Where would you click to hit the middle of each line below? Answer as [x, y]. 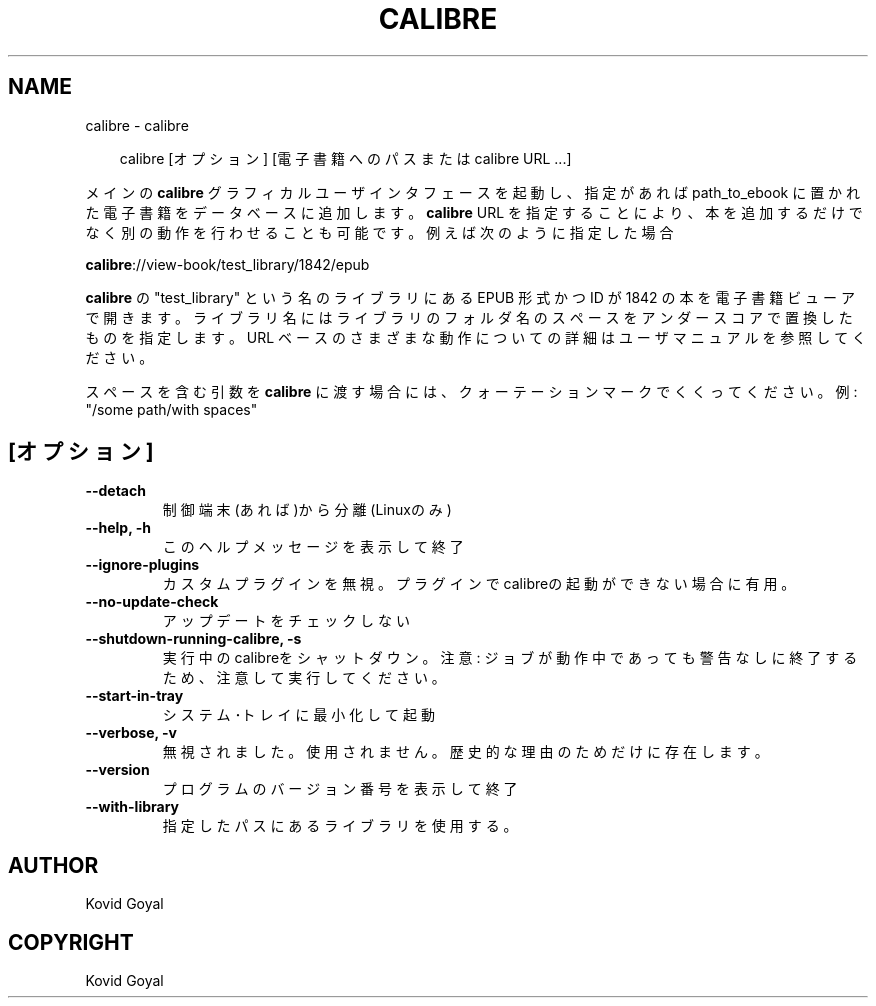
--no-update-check [152, 602]
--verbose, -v [131, 733]
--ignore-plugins [142, 565]
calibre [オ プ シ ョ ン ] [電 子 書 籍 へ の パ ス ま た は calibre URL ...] [345, 158]
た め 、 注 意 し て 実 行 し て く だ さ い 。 [304, 678]
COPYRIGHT [71, 942]
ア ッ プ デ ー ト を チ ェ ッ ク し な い [286, 621]
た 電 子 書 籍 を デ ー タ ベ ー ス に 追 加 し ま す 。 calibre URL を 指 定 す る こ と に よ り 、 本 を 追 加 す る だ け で [474, 212]
